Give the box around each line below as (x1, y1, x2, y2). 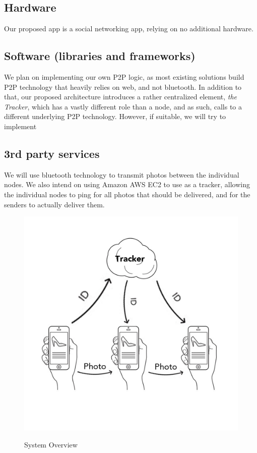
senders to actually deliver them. (4, 199, 105, 209)
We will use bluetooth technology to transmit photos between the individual (4, 169, 239, 180)
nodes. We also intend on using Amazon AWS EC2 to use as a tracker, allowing (4, 179, 250, 190)
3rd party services (4, 145, 100, 161)
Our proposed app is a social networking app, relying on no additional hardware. (4, 23, 253, 34)
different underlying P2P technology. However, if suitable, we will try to (4, 111, 226, 122)
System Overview (24, 439, 78, 449)
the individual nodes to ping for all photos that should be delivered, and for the (4, 189, 250, 199)
